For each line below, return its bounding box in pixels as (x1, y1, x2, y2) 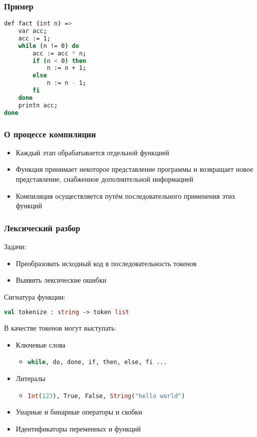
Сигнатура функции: (4, 291, 66, 302)
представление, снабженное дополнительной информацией (15, 174, 194, 184)
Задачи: (4, 241, 26, 251)
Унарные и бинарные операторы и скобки (15, 407, 142, 417)
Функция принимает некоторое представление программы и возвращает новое (15, 164, 254, 174)
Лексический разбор (4, 221, 80, 234)
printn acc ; (18, 101, 58, 109)
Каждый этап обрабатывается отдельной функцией (15, 147, 170, 157)
